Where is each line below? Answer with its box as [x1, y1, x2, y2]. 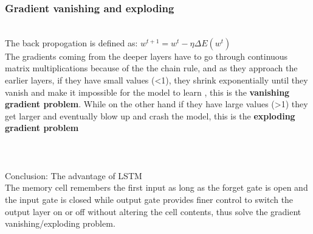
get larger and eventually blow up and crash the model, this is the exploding [5, 109, 295, 122]
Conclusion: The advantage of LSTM [5, 169, 142, 182]
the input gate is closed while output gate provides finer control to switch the [5, 193, 294, 205]
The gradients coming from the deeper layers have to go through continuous [5, 49, 288, 62]
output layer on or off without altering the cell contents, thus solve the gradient [5, 205, 301, 218]
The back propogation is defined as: [5, 36, 138, 49]
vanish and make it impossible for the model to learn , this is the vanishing [5, 85, 290, 98]
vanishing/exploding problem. [5, 217, 115, 230]
